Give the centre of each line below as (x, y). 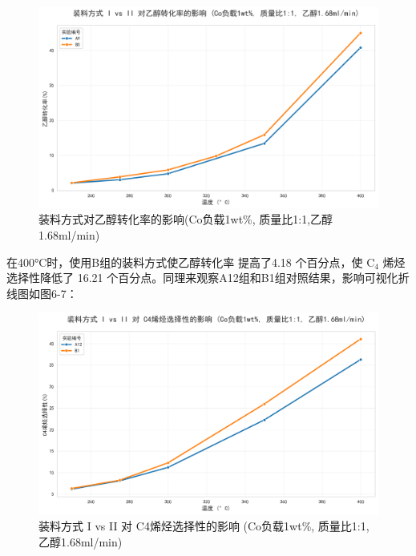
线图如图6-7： (42, 293)
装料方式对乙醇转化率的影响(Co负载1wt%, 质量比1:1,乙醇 (186, 219)
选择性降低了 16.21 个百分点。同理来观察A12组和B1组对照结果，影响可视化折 (208, 278)
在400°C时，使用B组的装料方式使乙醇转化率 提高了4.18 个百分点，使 (185, 262)
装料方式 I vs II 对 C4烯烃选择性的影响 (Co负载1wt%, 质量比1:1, (204, 526)
